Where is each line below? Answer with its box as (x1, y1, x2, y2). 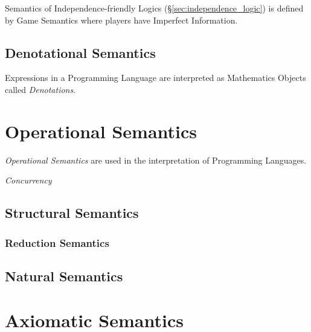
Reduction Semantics (5, 235, 109, 250)
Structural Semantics (5, 203, 139, 222)
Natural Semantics (5, 266, 123, 285)
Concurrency (5, 174, 52, 187)
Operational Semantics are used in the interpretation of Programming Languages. (5, 153, 307, 166)
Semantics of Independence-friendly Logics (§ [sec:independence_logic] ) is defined (5, 2, 304, 14)
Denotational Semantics (5, 43, 156, 62)
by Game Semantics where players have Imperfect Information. (5, 13, 238, 26)
